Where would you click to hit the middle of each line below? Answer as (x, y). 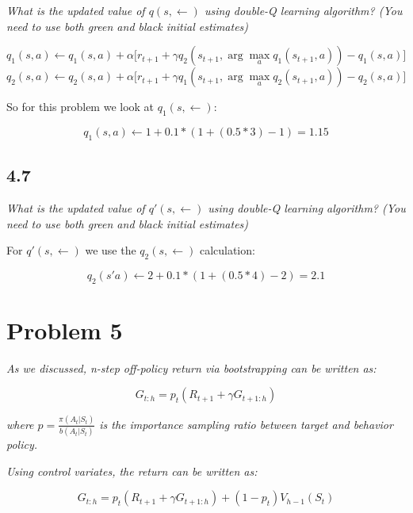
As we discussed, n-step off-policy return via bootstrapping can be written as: (191, 368)
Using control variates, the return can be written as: (132, 471)
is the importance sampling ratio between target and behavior (246, 424)
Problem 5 (65, 329)
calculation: (227, 250)
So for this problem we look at (80, 107)
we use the (111, 250)
